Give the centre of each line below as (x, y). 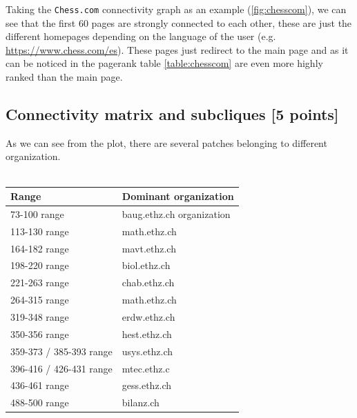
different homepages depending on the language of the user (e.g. (141, 36)
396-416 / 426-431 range (61, 368)
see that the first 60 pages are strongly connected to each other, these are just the (179, 22)
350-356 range (40, 334)
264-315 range (40, 300)
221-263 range (40, 282)
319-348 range (40, 317)
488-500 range (40, 402)
